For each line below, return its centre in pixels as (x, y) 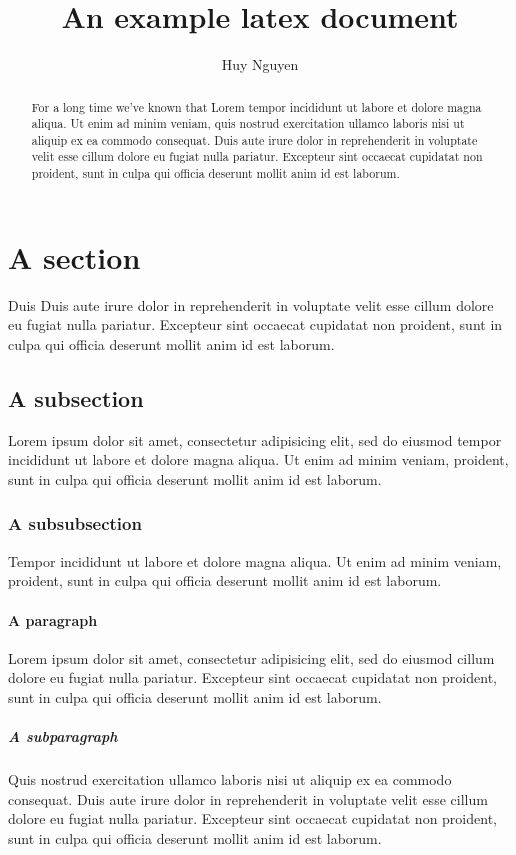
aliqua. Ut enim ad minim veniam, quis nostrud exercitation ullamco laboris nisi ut (248, 123)
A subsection (76, 397)
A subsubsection (75, 523)
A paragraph (53, 619)
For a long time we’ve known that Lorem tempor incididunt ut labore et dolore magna (256, 106)
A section (74, 256)
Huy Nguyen (260, 64)
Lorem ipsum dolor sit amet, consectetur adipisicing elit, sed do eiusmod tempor (255, 439)
